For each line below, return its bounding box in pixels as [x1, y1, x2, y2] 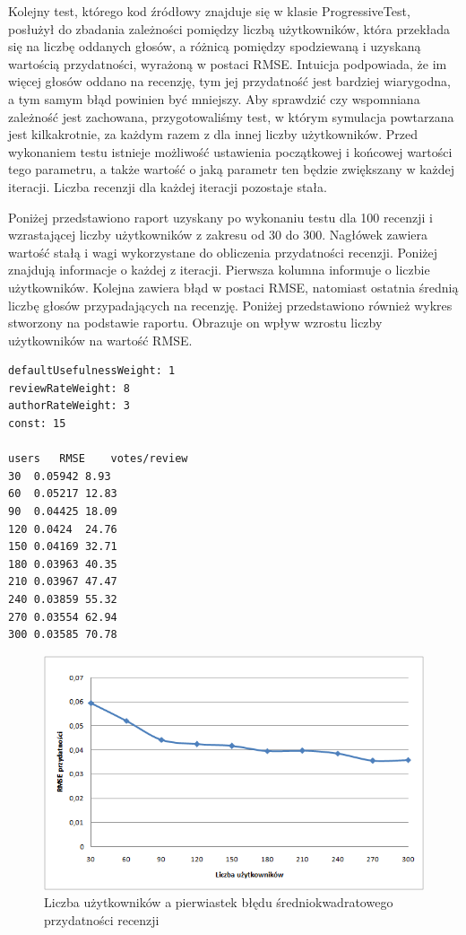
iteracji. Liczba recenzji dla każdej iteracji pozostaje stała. [8, 177, 327, 196]
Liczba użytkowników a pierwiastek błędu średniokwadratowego [44, 893, 393, 912]
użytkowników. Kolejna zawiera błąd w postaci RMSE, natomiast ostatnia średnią [8, 277, 459, 296]
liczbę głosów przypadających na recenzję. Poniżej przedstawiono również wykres [8, 295, 453, 314]
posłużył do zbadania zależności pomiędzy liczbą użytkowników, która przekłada [8, 19, 451, 38]
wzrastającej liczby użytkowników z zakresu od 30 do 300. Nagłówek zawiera [8, 225, 428, 244]
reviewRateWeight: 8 [8, 381, 131, 395]
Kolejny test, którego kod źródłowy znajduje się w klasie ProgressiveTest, [8, 2, 410, 20]
